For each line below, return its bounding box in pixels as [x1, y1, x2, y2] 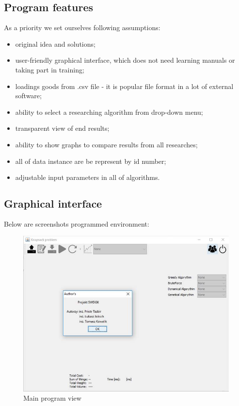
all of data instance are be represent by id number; [15, 156, 166, 166]
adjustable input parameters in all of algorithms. [15, 172, 160, 182]
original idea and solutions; [15, 38, 96, 49]
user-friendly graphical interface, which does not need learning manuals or [15, 55, 235, 65]
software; [15, 90, 42, 101]
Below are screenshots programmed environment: [4, 218, 149, 229]
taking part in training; [15, 64, 84, 74]
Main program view [23, 393, 81, 403]
